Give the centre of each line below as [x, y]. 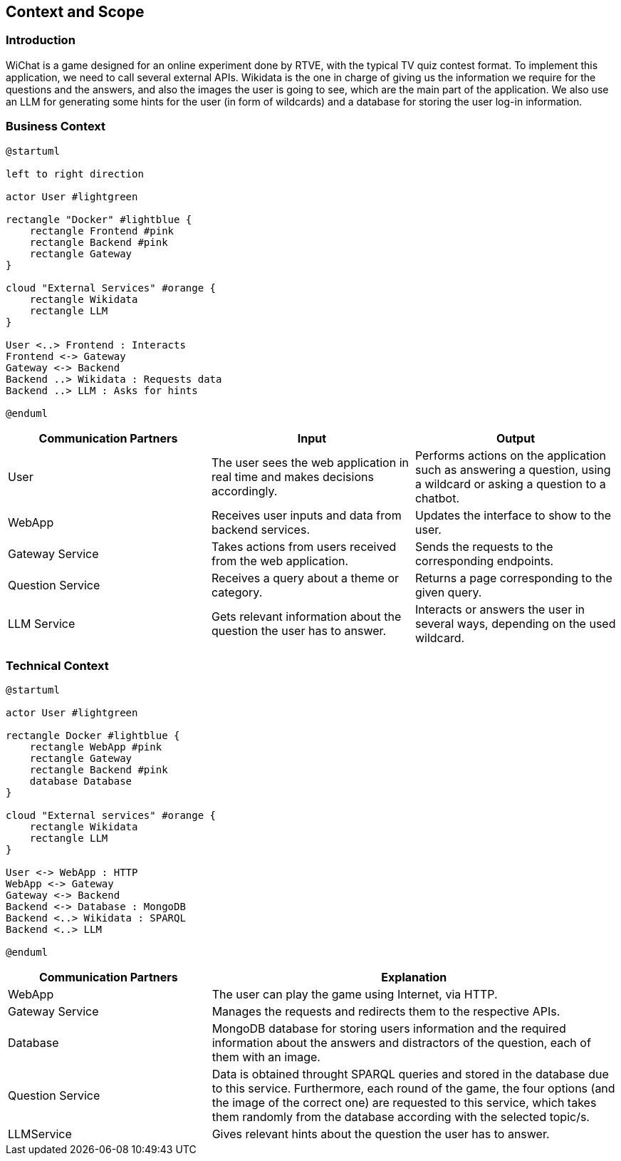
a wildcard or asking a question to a [510, 484]
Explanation [414, 977]
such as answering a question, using [513, 469]
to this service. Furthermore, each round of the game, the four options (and [413, 1089]
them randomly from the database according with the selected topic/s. [401, 1117]
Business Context [56, 127]
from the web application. [280, 561]
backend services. [260, 529]
